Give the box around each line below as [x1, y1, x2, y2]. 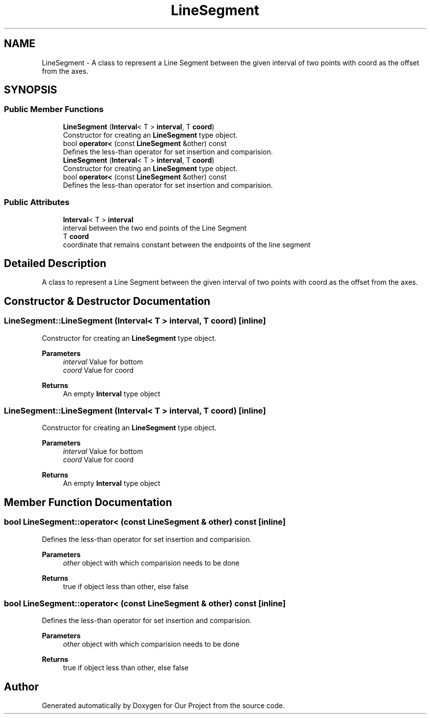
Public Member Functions [4, 104, 104, 115]
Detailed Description [4, 257, 107, 269]
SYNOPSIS [4, 84, 57, 96]
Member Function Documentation [4, 496, 172, 509]
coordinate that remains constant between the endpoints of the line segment [63, 240, 311, 249]
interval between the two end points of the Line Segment [63, 223, 247, 232]
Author [4, 680, 39, 693]
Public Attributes [4, 197, 70, 208]
